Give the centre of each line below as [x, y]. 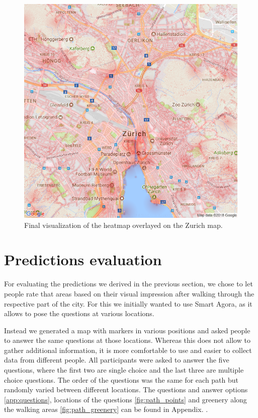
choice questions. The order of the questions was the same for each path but [121, 379]
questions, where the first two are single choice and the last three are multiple [124, 370]
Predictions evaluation [83, 259]
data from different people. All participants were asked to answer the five [117, 360]
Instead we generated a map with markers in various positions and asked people [127, 330]
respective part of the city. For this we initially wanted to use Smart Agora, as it [128, 303]
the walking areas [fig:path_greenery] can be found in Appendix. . [106, 409]
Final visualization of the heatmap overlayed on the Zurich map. [123, 225]
